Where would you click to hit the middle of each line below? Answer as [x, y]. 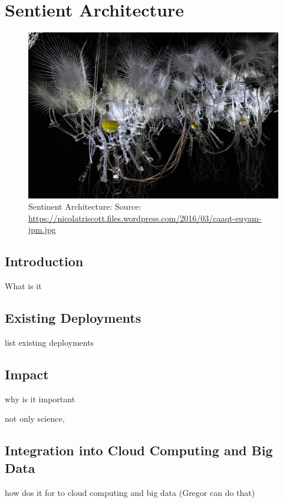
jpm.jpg [42, 229]
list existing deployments [50, 342]
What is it [23, 286]
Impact [27, 374]
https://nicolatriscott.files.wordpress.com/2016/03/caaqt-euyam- [145, 218]
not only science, [35, 418]
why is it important [40, 398]
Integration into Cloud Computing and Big [139, 450]
